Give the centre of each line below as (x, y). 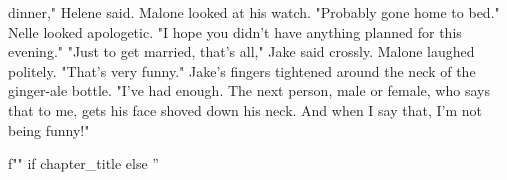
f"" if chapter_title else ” (83, 163)
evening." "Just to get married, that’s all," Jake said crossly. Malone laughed (241, 51)
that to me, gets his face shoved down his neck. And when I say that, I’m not (245, 109)
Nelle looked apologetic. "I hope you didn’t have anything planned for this (235, 31)
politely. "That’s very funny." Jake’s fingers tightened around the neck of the (242, 70)
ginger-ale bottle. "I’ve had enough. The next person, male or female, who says (249, 90)
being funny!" (49, 129)
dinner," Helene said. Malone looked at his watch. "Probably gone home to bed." (254, 12)
